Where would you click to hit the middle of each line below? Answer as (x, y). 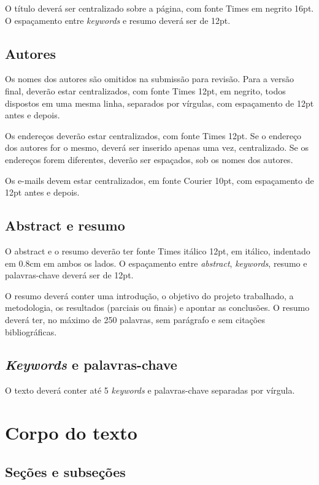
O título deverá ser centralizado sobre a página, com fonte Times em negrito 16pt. (159, 8)
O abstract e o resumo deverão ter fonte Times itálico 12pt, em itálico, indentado (158, 250)
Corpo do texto (71, 433)
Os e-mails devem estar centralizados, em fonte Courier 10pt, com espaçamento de (159, 180)
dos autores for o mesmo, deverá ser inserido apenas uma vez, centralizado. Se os (157, 147)
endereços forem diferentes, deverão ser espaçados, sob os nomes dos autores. (149, 159)
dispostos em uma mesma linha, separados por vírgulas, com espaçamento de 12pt (159, 103)
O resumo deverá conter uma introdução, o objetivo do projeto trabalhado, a (149, 295)
